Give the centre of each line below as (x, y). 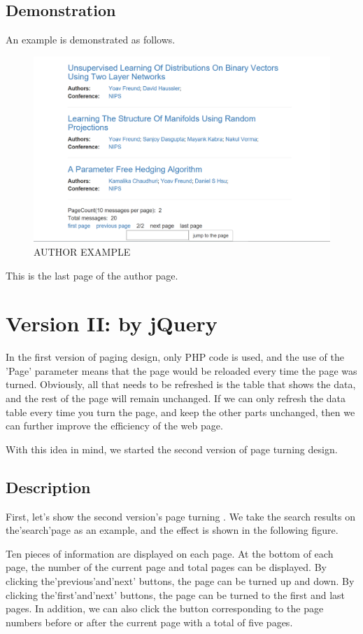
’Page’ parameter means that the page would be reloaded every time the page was (181, 370)
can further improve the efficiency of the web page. (114, 426)
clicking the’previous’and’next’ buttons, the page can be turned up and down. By (180, 581)
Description (48, 487)
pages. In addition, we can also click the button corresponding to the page (165, 608)
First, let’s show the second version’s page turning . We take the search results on (180, 516)
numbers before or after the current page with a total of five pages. (149, 622)
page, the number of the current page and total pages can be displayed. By (166, 567)
